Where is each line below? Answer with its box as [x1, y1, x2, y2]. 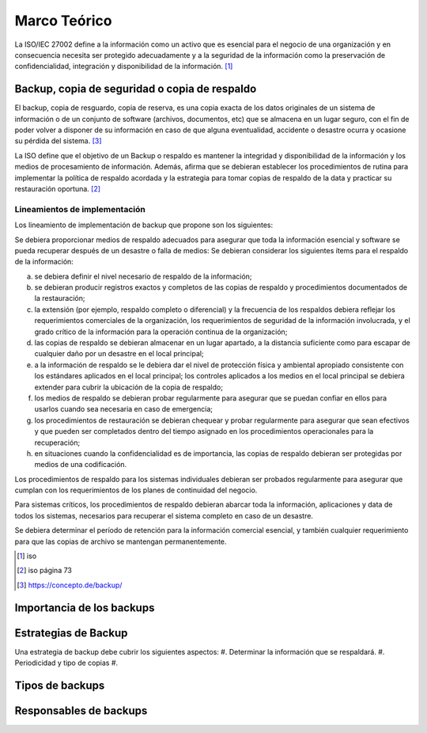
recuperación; [34, 438, 81, 447]
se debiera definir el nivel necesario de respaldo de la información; [34, 272, 252, 281]
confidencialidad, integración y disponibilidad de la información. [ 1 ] [14, 62, 233, 71]
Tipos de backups [14, 678, 105, 692]
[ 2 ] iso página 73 [17, 566, 73, 575]
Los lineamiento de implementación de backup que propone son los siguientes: [14, 220, 273, 230]
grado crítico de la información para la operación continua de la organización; [34, 327, 288, 336]
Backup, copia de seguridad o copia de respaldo [14, 82, 257, 96]
